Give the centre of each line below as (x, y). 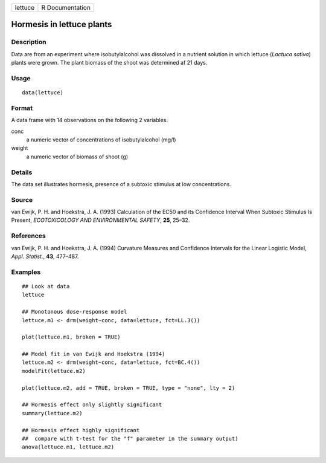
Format (22, 108)
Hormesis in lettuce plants (62, 24)
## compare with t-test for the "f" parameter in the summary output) (130, 439)
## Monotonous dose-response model (75, 312)
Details (22, 172)
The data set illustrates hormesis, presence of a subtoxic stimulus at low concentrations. (121, 184)
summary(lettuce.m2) (52, 413)
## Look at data (46, 286)
